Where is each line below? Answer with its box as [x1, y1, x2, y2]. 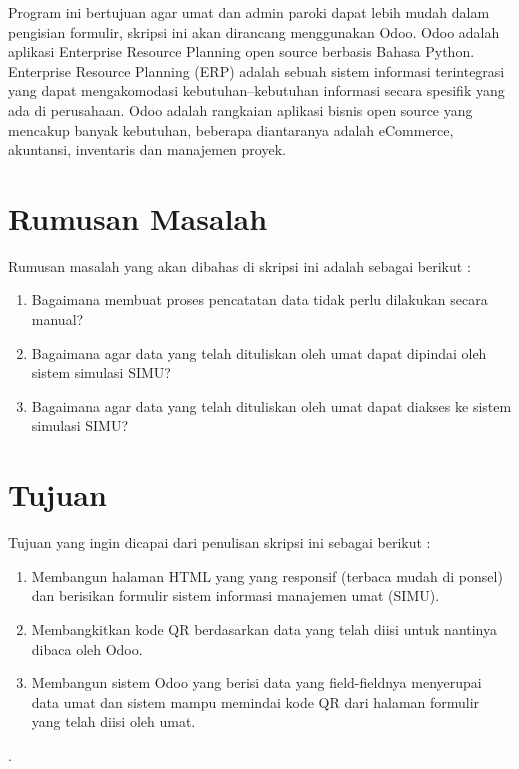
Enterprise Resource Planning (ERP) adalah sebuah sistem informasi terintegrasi [8, 60, 505, 81]
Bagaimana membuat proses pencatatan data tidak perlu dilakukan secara [31, 289, 488, 310]
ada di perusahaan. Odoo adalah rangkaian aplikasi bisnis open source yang [8, 99, 473, 120]
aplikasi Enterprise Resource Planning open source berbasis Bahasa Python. [8, 41, 475, 62]
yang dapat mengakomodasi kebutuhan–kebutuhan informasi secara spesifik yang [8, 80, 505, 101]
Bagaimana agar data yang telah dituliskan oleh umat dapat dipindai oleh [31, 342, 487, 363]
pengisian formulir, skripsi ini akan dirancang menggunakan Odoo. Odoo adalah [8, 21, 500, 42]
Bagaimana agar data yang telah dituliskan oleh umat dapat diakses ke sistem [31, 395, 512, 416]
